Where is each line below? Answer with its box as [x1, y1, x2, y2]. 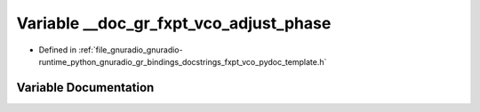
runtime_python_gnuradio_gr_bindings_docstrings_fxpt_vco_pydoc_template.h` [38, 56, 327, 67]
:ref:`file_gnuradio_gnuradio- [78, 44, 183, 55]
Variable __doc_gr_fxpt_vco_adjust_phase [16, 13, 332, 33]
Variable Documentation [16, 80, 155, 95]
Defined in [38, 44, 77, 55]
